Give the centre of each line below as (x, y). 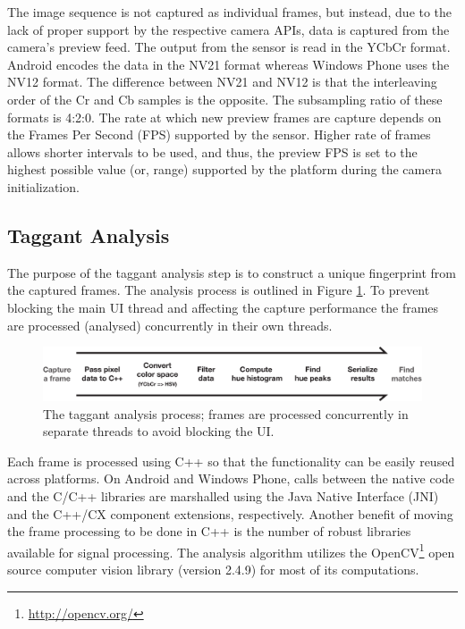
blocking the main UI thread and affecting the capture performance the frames (223, 307)
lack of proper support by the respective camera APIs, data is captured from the (228, 29)
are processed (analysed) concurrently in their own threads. (170, 325)
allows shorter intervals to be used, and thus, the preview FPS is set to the (212, 151)
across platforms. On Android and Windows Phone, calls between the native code (231, 478)
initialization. (43, 186)
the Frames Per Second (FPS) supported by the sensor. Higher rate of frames (219, 134)
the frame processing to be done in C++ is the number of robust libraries (209, 531)
